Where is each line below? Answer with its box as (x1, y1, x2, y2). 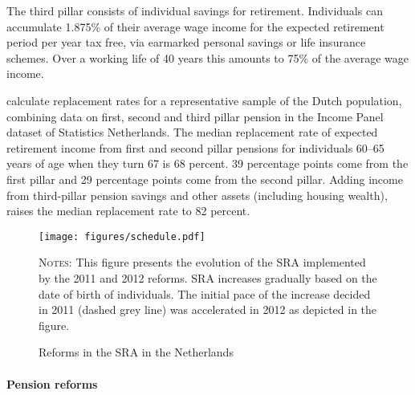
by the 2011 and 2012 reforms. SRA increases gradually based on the (39, 269, 377, 286)
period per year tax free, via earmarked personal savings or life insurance (6, 34, 366, 51)
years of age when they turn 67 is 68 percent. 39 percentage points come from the (6, 155, 409, 172)
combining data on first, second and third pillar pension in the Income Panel (6, 108, 384, 124)
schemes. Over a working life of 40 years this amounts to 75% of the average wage (6, 49, 409, 66)
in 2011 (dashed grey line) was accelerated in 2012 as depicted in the (39, 301, 377, 318)
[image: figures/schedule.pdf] (39, 230, 205, 242)
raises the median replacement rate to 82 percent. (6, 202, 250, 219)
